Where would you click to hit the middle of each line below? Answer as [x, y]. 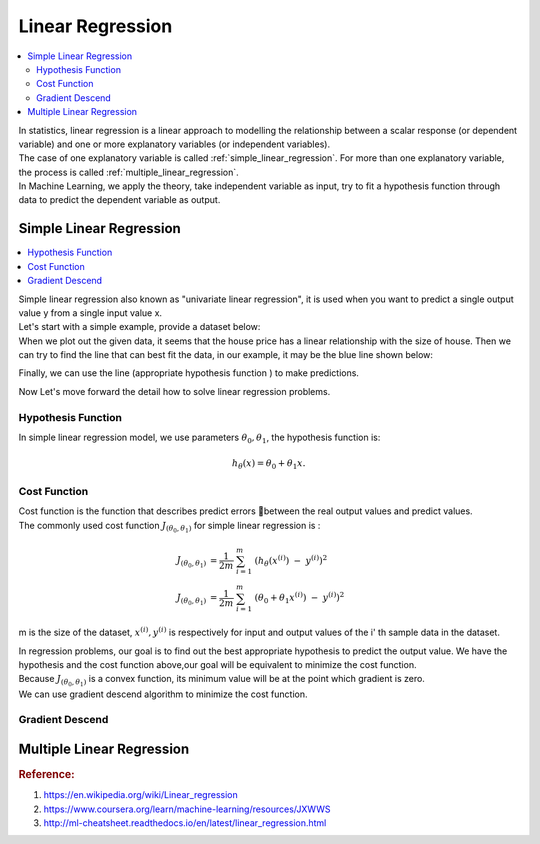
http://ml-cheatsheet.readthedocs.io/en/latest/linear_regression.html [185, 823]
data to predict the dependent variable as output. [119, 200]
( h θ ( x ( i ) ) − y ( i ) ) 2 [291, 561]
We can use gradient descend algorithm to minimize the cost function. [163, 694]
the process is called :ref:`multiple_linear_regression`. [128, 172]
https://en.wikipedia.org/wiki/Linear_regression [141, 795]
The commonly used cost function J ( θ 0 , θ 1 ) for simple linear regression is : [169, 527]
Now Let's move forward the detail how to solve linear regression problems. [174, 391]
